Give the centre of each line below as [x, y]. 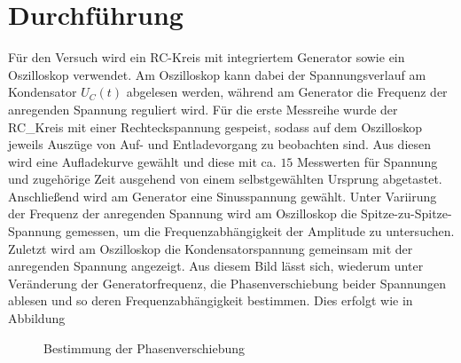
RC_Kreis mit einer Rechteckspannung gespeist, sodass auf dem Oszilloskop [215, 126]
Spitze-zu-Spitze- [406, 213]
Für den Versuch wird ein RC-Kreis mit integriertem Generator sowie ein [207, 57]
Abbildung [37, 318]
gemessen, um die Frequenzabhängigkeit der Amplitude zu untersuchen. [260, 231]
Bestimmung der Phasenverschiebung [145, 347]
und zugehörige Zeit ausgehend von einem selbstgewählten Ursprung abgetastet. [225, 179]
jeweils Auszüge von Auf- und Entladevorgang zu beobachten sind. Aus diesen [220, 144]
